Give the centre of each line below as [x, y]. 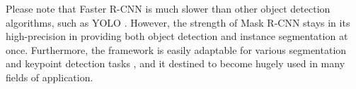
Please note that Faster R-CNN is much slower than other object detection [168, 8]
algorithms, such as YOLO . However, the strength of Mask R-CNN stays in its [178, 22]
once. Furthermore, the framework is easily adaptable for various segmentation [176, 49]
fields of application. [50, 77]
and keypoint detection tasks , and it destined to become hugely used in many [176, 63]
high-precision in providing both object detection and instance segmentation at [177, 36]
